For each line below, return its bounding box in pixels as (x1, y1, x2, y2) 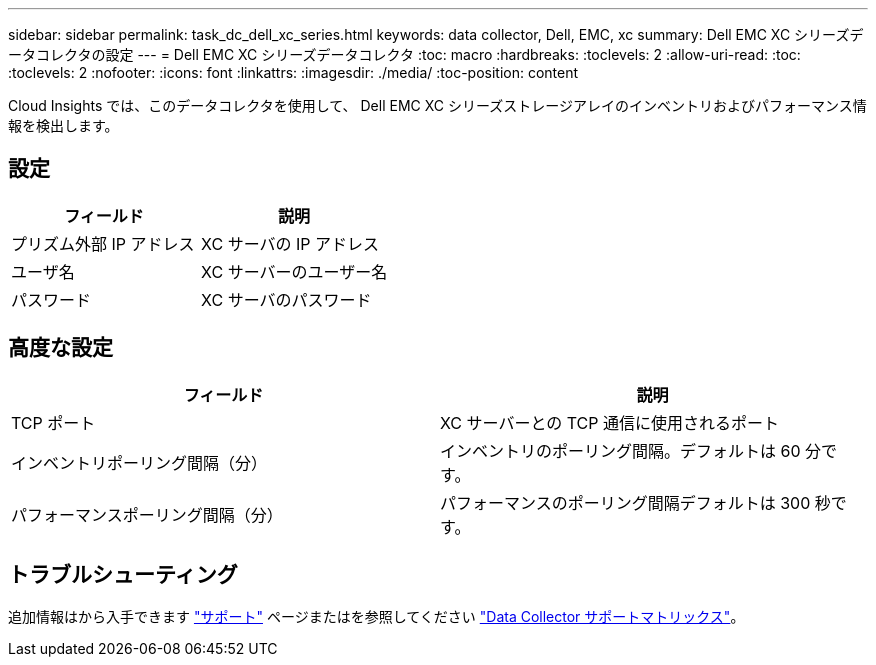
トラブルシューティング (8, 562, 238, 588)
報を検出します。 (8, 117, 119, 134)
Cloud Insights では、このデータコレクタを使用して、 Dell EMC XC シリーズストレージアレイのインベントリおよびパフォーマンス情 (8, 97, 867, 114)
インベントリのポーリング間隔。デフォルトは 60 (440, 440, 801, 461)
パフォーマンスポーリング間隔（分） (11, 504, 283, 525)
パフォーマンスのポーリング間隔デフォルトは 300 (440, 492, 811, 513)
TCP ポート (11, 412, 96, 433)
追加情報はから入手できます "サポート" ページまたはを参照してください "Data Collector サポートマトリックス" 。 (8, 607, 745, 625)
